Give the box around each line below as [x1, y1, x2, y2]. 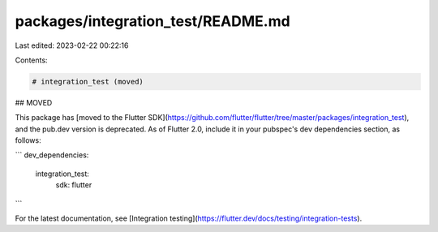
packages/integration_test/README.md [15, 12, 291, 30]
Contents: [15, 55, 48, 65]
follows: [15, 135, 41, 145]
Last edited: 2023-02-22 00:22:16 [15, 41, 129, 50]
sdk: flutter [55, 180, 92, 190]
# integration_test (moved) [32, 77, 144, 86]
